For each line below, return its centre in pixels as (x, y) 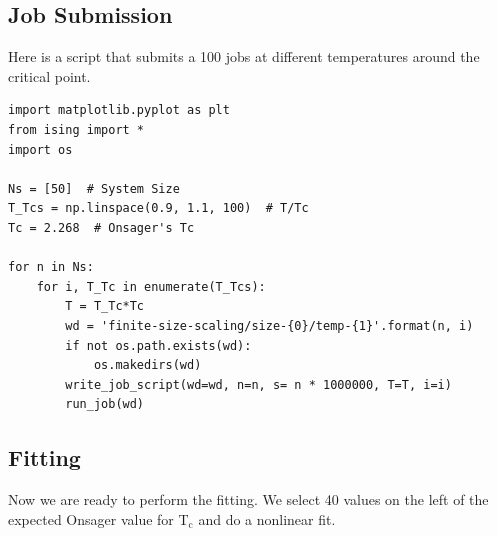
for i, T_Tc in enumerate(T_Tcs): (151, 286)
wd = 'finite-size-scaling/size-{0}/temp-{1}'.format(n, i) (269, 325)
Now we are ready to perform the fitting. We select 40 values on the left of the (248, 499)
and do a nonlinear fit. (267, 518)
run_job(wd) (105, 404)
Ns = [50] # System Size (94, 188)
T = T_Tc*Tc (105, 306)
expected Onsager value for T (98, 518)
